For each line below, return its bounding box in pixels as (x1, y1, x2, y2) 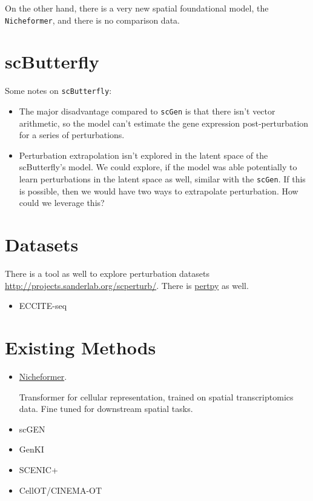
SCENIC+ (19, 463, 58, 476)
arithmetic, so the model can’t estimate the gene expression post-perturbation (19, 116, 309, 129)
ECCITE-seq (19, 299, 67, 312)
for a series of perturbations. (19, 128, 125, 141)
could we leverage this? (19, 196, 105, 209)
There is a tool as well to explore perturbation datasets (5, 267, 210, 280)
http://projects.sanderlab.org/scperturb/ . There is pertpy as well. (5, 279, 249, 291)
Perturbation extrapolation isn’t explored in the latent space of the (19, 148, 268, 161)
